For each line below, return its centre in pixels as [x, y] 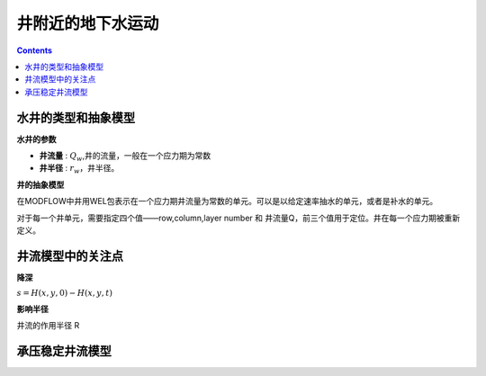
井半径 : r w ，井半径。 [79, 169]
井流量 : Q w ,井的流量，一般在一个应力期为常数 [125, 157]
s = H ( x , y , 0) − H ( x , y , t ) [64, 293]
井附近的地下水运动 [88, 23]
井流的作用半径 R [48, 326]
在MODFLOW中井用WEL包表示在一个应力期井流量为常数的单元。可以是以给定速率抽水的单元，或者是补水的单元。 [227, 201]
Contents [35, 50]
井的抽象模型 [40, 184]
